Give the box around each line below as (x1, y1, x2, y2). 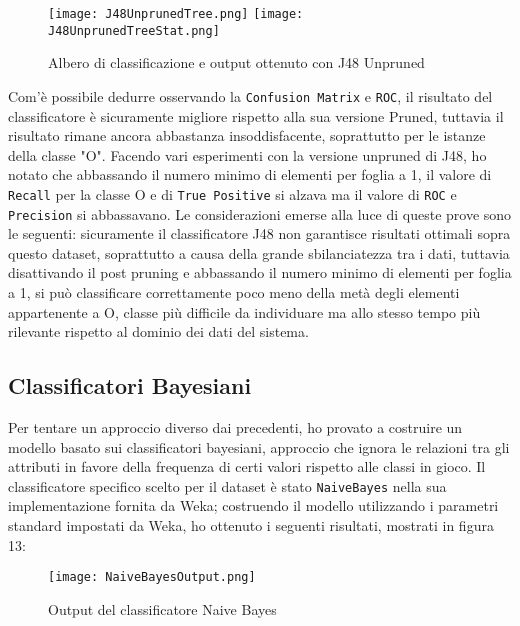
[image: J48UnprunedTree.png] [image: (48, 7, 304, 21)
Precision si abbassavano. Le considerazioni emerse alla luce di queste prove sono (8, 203, 512, 224)
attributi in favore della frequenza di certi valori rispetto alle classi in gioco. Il (8, 456, 486, 477)
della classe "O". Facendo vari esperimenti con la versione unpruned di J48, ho (8, 144, 487, 165)
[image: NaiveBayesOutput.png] (48, 570, 256, 585)
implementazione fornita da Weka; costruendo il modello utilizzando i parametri (8, 495, 499, 516)
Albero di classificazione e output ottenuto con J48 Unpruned (48, 52, 425, 73)
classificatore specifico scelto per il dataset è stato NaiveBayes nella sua (8, 475, 447, 496)
